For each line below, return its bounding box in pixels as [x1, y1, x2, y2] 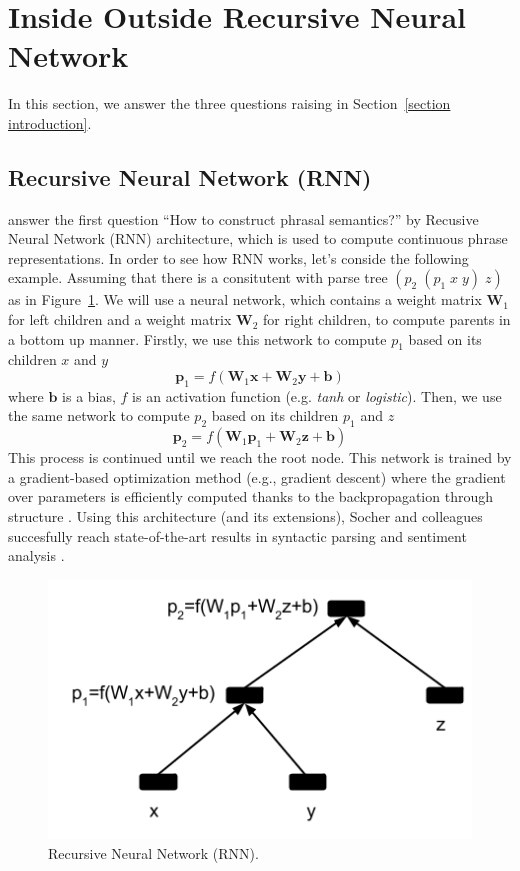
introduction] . [8, 112, 92, 133]
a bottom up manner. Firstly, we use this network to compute [8, 328, 387, 349]
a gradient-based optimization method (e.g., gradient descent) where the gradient [8, 466, 506, 487]
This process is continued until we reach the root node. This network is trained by [8, 447, 512, 468]
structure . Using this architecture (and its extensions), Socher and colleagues [8, 506, 483, 527]
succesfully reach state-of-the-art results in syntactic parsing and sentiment [8, 525, 467, 546]
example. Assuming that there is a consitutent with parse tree [8, 267, 388, 288]
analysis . [8, 545, 65, 566]
